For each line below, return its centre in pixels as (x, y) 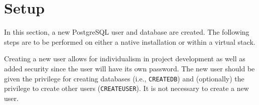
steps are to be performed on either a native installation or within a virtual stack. (130, 41)
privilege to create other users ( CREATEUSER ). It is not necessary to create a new (126, 88)
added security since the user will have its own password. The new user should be (129, 68)
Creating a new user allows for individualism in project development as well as (125, 59)
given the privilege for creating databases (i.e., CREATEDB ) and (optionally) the (124, 78)
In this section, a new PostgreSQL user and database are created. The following (127, 32)
